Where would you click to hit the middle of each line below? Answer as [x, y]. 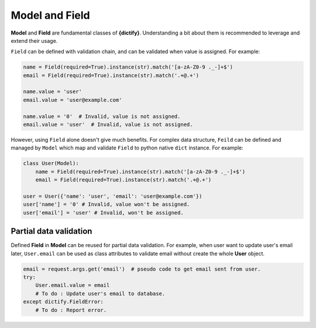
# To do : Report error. [71, 310]
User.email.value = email [73, 285]
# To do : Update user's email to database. [100, 293]
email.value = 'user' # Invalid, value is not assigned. [108, 125]
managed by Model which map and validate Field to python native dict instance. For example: [127, 148]
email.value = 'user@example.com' [73, 100]
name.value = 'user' [52, 92]
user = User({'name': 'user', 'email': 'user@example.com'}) [113, 196]
